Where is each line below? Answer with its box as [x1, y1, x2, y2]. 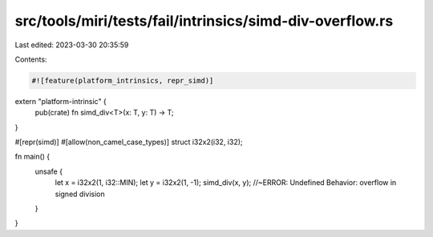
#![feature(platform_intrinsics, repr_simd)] [31, 76, 214, 85]
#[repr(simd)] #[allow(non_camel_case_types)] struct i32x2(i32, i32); [14, 137, 244, 147]
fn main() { [14, 152, 51, 162]
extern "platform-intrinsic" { [14, 96, 107, 106]
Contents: [14, 54, 47, 64]
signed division [55, 189, 105, 199]
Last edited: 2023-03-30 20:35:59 [14, 40, 129, 50]
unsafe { [34, 167, 63, 176]
